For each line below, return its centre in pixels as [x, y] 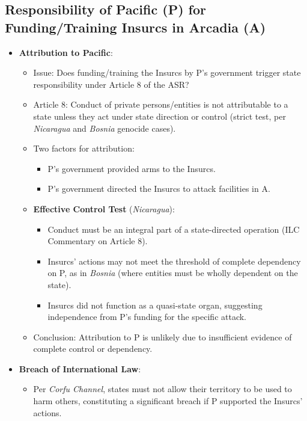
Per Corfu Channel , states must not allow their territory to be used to [163, 389]
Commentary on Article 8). [98, 241]
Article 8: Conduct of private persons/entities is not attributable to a [161, 104]
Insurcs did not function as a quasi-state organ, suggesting [155, 305]
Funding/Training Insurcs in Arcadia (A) [135, 27]
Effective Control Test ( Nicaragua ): [104, 208]
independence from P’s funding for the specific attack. [147, 317]
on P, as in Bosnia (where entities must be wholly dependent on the [173, 273]
